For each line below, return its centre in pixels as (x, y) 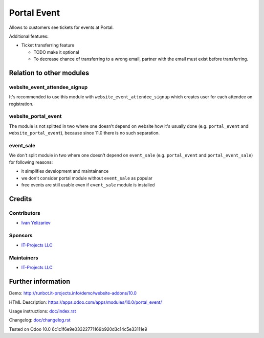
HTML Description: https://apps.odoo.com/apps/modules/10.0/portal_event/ (86, 302)
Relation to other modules (49, 73)
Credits (21, 199)
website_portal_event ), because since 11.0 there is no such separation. (84, 133)
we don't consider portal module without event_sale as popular (87, 178)
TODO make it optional (56, 52)
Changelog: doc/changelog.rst (40, 320)
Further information (40, 282)
